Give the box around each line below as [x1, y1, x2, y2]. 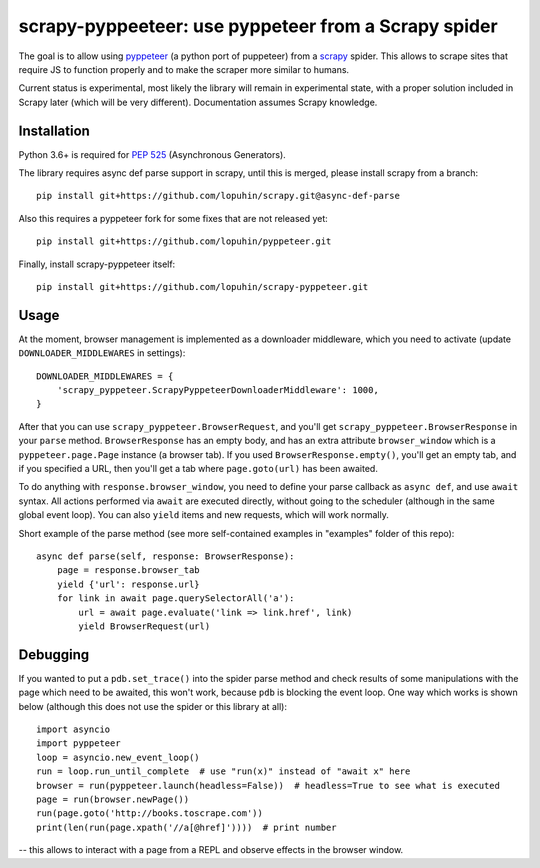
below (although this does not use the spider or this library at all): [18, 700, 287, 712]
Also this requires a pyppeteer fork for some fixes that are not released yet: [18, 212, 329, 224]
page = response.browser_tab [56, 565, 200, 576]
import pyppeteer [36, 738, 121, 749]
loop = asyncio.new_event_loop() [36, 751, 200, 763]
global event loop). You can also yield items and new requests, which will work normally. [18, 509, 389, 521]
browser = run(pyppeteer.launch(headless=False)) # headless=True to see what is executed [36, 780, 500, 791]
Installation [18, 122, 90, 139]
